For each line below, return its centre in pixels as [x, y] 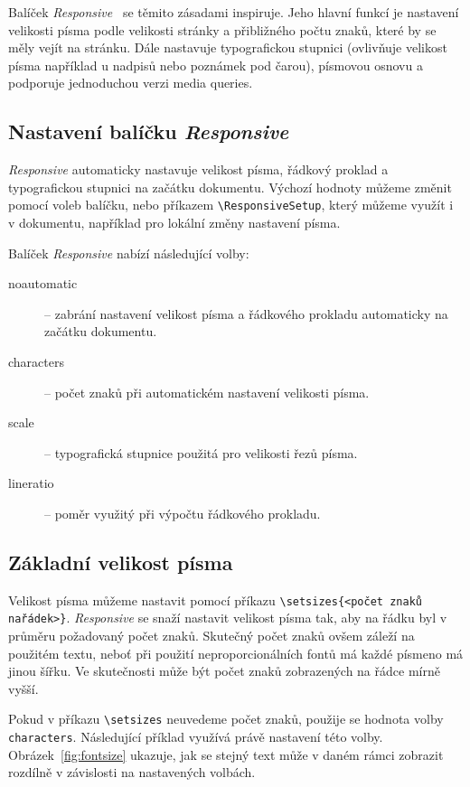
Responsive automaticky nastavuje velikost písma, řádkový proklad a [198, 169]
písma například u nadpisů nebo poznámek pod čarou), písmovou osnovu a [216, 65]
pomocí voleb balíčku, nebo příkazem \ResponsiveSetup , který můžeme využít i [231, 205]
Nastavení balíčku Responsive [149, 131]
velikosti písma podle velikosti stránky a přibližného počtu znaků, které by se [222, 29]
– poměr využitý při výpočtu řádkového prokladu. [183, 513]
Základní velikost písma [121, 562]
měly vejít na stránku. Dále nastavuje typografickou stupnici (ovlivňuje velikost [228, 47]
